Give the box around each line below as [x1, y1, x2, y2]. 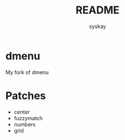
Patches [5, 89, 46, 102]
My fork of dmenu [5, 68, 49, 76]
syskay [89, 23, 106, 30]
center [13, 108, 30, 116]
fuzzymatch [13, 114, 43, 121]
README [75, 3, 120, 17]
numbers [13, 121, 36, 128]
